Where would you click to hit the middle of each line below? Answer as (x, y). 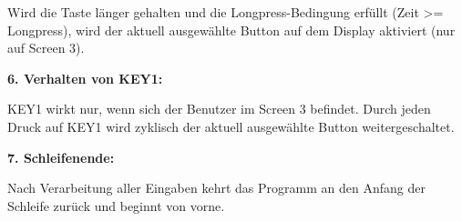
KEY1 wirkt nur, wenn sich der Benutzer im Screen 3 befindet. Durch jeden (219, 109)
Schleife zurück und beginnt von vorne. (116, 205)
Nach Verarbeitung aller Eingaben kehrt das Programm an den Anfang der (216, 188)
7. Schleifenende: (61, 157)
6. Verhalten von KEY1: (85, 78)
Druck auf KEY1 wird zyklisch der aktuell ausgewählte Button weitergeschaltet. (231, 126)
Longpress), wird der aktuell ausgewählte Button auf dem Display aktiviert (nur (231, 30)
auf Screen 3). (46, 48)
